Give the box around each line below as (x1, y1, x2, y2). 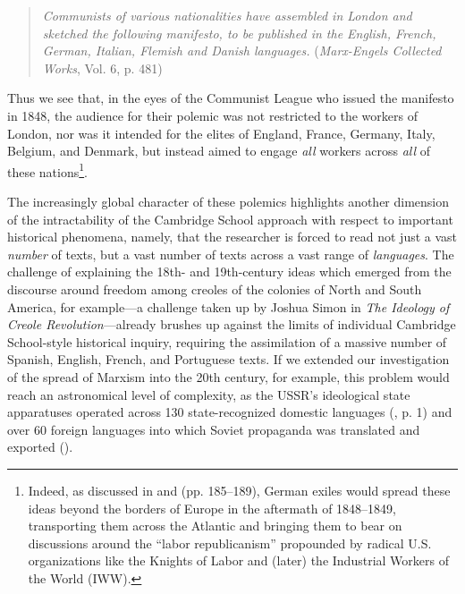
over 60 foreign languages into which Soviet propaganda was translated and (7, 420, 420, 438)
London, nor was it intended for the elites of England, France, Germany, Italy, (7, 123, 435, 142)
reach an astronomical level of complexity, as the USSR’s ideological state (7, 385, 410, 403)
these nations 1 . (7, 159, 89, 181)
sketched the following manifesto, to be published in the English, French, (42, 23, 436, 42)
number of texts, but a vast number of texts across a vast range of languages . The (7, 244, 454, 263)
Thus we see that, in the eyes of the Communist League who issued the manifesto (7, 89, 454, 107)
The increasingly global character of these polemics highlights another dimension (7, 192, 450, 210)
